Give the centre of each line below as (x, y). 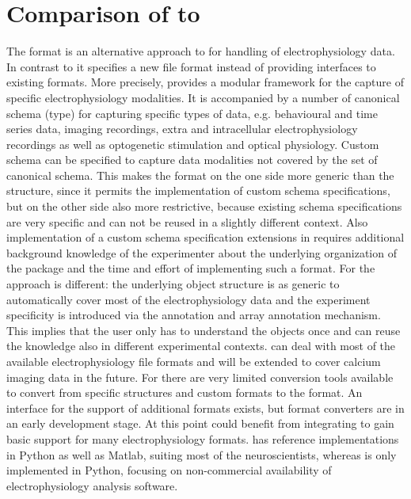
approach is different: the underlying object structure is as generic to (173, 284)
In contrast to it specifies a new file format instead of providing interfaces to (191, 66)
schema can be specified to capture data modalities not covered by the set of (192, 160)
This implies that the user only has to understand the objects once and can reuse (204, 330)
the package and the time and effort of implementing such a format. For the (191, 268)
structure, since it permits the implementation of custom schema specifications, (198, 190)
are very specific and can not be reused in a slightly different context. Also (187, 221)
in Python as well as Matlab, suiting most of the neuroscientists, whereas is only (202, 454)
